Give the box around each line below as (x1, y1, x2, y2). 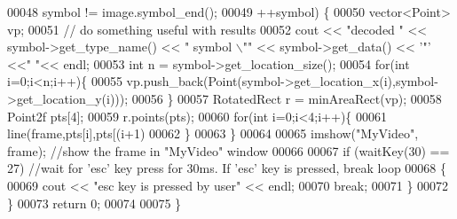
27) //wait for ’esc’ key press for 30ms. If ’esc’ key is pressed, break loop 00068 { (7, 159, 447, 177)
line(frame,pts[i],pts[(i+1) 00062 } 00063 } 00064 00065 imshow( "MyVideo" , (7, 124, 419, 143)
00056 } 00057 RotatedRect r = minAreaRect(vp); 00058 (131, 89, 442, 107)
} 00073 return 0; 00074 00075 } (7, 193, 182, 212)
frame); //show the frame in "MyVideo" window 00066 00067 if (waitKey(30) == (7, 141, 450, 160)
